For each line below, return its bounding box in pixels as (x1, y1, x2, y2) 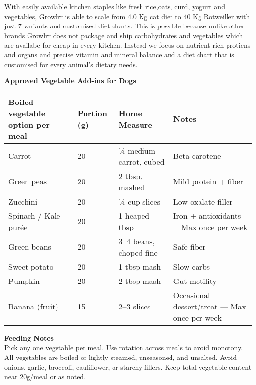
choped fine (118, 246, 158, 258)
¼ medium (118, 144, 156, 156)
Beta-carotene (173, 150, 221, 162)
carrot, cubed (118, 155, 165, 167)
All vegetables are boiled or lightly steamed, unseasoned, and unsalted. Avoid (4, 352, 237, 362)
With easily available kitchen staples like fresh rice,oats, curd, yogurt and (4, 1, 225, 11)
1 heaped (118, 209, 150, 221)
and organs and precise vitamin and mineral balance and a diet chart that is (4, 49, 234, 59)
